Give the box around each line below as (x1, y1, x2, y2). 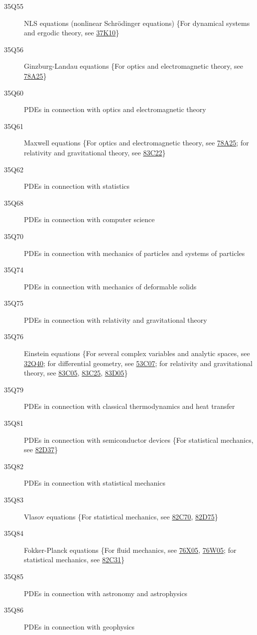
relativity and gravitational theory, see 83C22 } (24, 147, 166, 157)
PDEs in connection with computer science (24, 214, 155, 225)
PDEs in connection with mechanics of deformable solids (24, 281, 197, 291)
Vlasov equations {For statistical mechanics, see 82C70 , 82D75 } (24, 511, 218, 521)
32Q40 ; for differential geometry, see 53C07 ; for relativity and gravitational (24, 358, 253, 368)
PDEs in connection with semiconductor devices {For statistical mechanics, (24, 434, 254, 445)
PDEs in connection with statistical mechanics (24, 478, 165, 488)
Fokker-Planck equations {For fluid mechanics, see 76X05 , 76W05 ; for (24, 544, 237, 555)
